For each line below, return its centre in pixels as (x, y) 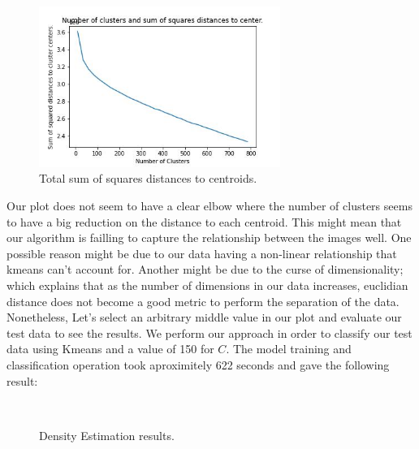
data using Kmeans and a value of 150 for (110, 349)
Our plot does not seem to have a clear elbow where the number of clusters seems (209, 206)
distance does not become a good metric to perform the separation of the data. (203, 301)
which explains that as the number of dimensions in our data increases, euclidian (207, 285)
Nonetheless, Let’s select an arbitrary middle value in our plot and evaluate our (204, 317)
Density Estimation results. (107, 435)
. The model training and (289, 349)
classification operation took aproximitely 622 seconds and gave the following (198, 364)
